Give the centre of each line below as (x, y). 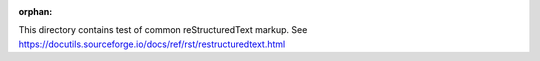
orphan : (35, 11)
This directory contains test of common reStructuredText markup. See (163, 30)
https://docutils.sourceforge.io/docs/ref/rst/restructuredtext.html (152, 44)
